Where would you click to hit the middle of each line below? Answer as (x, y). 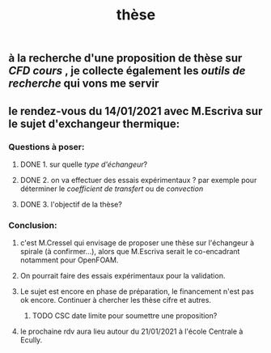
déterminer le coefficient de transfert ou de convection (112, 189)
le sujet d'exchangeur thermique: (94, 123)
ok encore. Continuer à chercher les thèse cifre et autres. (116, 300)
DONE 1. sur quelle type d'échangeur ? (84, 164)
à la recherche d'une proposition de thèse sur (125, 58)
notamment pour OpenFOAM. (69, 260)
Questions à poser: (47, 147)
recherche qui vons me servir (84, 84)
